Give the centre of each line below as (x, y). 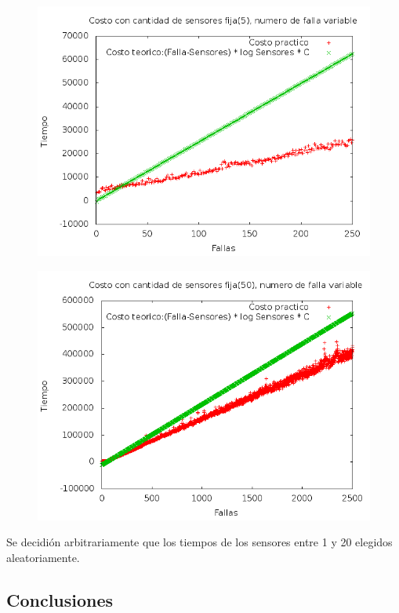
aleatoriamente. (43, 557)
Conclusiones (60, 599)
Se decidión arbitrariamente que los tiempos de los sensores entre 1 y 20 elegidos (199, 542)
